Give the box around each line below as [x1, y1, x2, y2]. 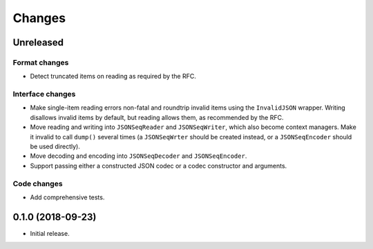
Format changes [12, 57, 69, 67]
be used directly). [30, 142, 81, 151]
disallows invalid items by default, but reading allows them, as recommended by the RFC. [30, 113, 284, 121]
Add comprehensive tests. [30, 193, 105, 201]
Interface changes [12, 90, 76, 99]
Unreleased [12, 37, 64, 48]
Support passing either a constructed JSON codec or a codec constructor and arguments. [30, 161, 287, 170]
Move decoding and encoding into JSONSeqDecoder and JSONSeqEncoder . [30, 152, 247, 160]
